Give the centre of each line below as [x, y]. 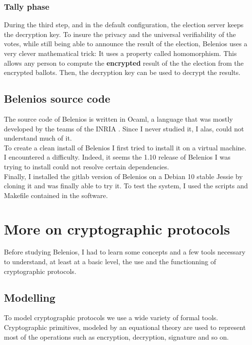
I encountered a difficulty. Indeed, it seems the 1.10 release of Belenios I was [117, 157]
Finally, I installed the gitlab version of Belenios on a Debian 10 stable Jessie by [123, 176]
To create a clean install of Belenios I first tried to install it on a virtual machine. [125, 147]
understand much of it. [38, 138]
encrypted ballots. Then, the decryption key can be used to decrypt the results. [122, 72]
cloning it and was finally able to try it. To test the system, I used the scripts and [126, 186]
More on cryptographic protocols [117, 228]
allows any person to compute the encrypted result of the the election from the [124, 63]
